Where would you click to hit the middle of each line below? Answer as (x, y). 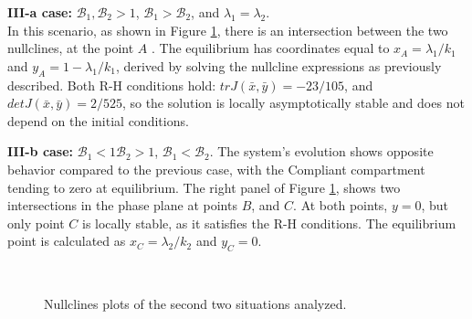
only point (36, 223)
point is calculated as (67, 241)
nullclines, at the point (71, 48)
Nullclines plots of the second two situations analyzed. (195, 303)
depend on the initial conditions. (98, 120)
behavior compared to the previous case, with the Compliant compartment (216, 169)
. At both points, (341, 205)
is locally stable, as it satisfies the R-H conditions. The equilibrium (269, 223)
